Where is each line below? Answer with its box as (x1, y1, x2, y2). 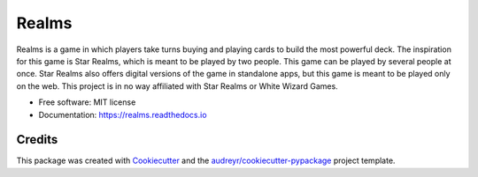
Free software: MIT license (38, 97, 136, 107)
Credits (16, 132, 58, 147)
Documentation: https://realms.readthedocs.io (38, 109, 207, 120)
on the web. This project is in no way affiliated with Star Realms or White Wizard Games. (16, 80, 338, 92)
